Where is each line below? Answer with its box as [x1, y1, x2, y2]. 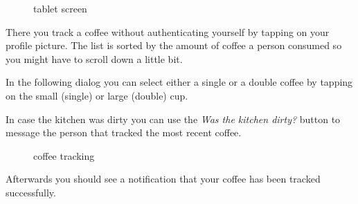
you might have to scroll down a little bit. [6, 51, 183, 66]
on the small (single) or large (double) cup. [6, 88, 188, 102]
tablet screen [33, 1, 87, 15]
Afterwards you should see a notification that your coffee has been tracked [6, 171, 321, 186]
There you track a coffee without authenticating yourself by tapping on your [6, 24, 330, 39]
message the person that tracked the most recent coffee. [6, 125, 242, 140]
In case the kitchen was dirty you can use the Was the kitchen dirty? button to [6, 111, 341, 126]
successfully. [6, 185, 56, 199]
